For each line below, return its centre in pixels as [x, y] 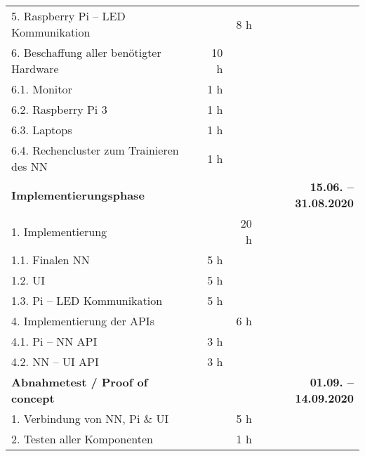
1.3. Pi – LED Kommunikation [87, 300]
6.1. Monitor [42, 89]
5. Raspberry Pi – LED [68, 16]
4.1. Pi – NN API [54, 341]
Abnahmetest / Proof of [80, 382]
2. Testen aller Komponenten [82, 439]
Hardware [35, 69]
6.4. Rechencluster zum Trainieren [95, 150]
